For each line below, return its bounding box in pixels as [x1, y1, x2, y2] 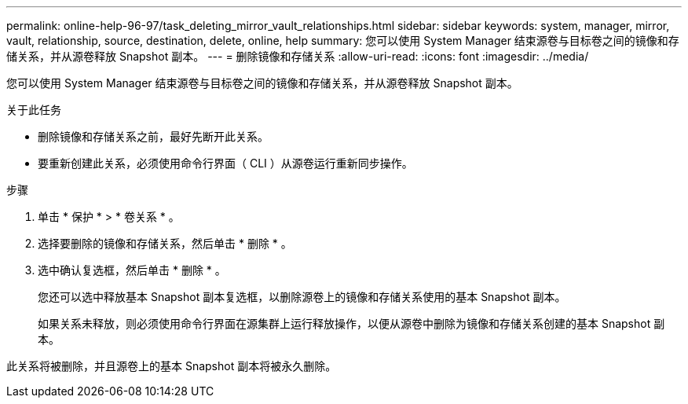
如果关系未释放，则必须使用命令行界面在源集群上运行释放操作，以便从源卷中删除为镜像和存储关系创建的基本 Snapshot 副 [38, 317, 665, 330]
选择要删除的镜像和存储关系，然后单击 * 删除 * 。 [38, 237, 292, 250]
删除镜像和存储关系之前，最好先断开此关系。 [38, 130, 269, 143]
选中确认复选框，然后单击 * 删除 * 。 [38, 263, 226, 277]
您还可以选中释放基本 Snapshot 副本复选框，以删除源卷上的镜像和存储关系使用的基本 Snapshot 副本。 [38, 290, 566, 303]
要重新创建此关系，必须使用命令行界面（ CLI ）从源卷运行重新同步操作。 [38, 156, 413, 170]
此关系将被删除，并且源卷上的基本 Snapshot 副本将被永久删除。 [6, 359, 337, 373]
